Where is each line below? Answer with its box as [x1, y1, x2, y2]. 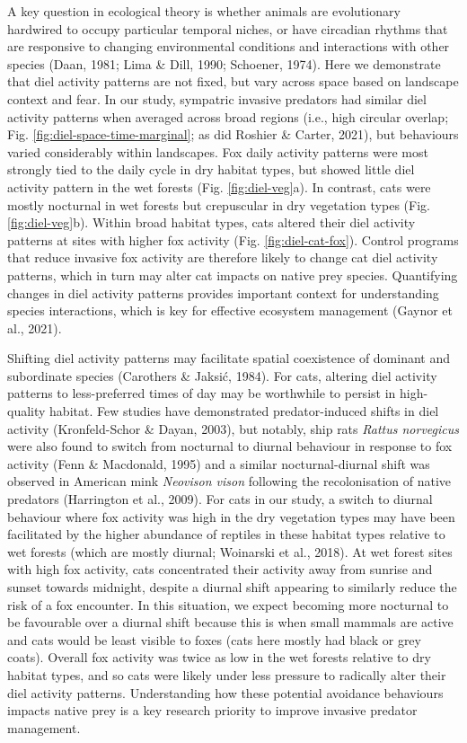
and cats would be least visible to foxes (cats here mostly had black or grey [7, 630, 421, 649]
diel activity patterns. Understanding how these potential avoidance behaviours [7, 683, 444, 702]
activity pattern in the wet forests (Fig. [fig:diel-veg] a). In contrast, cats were [7, 177, 431, 196]
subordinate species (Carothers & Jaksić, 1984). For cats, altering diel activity [7, 366, 437, 385]
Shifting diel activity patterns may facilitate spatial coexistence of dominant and [7, 349, 451, 367]
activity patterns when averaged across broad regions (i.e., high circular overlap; [7, 107, 449, 126]
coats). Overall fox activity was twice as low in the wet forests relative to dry [7, 648, 431, 667]
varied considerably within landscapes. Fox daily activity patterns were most [7, 142, 428, 161]
